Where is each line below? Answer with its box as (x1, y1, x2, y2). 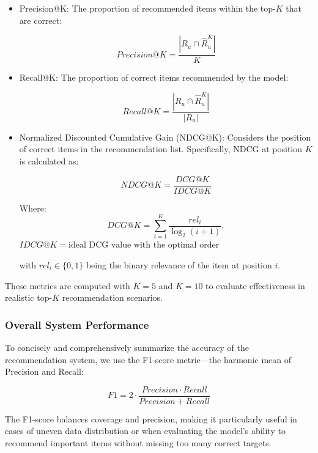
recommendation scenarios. (62, 291, 163, 304)
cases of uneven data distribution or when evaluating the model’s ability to (5, 424, 286, 437)
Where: (19, 201, 46, 214)
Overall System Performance (5, 317, 149, 332)
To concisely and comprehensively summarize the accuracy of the (5, 341, 249, 353)
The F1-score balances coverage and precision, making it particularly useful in (5, 412, 297, 425)
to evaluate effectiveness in (205, 279, 305, 292)
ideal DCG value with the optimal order (68, 241, 220, 250)
